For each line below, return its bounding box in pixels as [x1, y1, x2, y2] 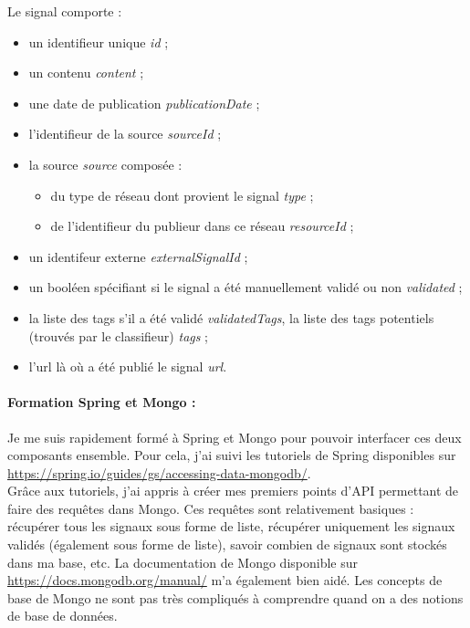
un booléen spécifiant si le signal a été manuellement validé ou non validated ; [28, 277, 463, 297]
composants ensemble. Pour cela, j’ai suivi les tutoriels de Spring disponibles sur [7, 445, 456, 465]
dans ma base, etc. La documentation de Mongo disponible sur [7, 552, 358, 571]
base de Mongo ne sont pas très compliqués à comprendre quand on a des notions [7, 588, 464, 607]
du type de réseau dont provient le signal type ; [50, 185, 314, 204]
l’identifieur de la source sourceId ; [28, 124, 222, 143]
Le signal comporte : [7, 2, 122, 20]
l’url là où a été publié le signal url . [28, 357, 227, 376]
